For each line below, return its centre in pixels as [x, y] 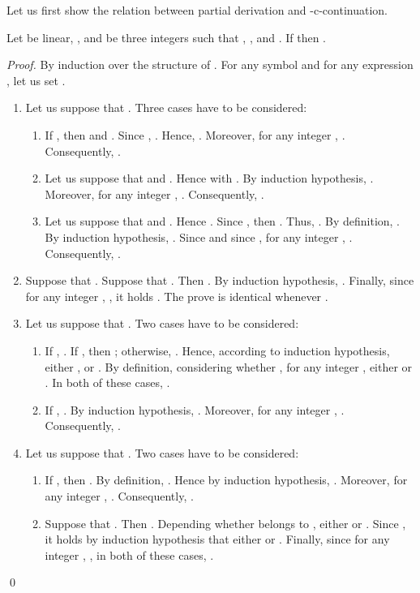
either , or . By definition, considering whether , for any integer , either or [229, 366]
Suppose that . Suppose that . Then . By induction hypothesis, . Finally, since [220, 280]
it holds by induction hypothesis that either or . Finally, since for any [217, 539]
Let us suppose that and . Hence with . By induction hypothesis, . [209, 178]
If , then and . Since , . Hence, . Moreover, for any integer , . [195, 134]
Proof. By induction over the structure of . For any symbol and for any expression [210, 64]
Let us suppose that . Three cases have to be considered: [166, 107]
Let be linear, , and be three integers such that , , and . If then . [167, 37]
